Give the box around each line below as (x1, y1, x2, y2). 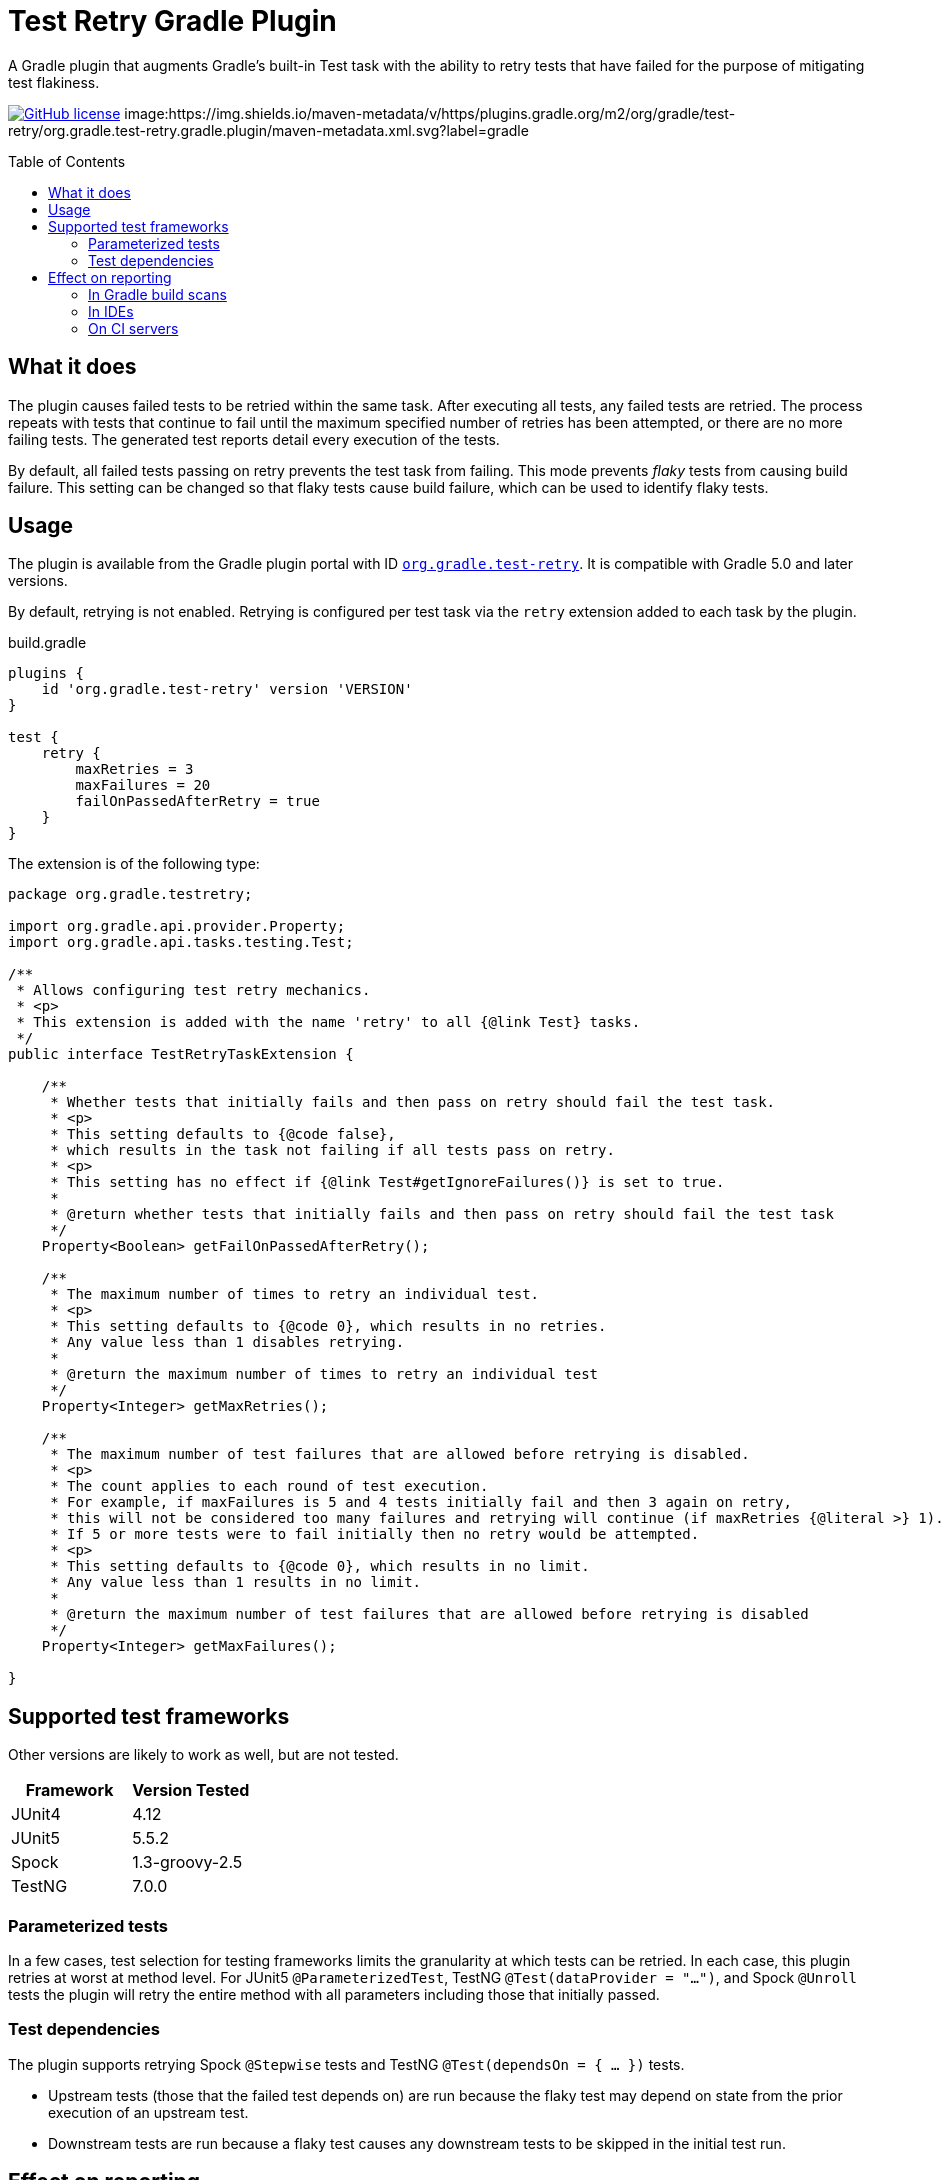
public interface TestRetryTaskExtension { (8, 1046, 354, 1063)
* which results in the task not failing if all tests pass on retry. (50, 1142, 615, 1159)
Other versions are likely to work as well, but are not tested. (8, 1746, 399, 1764)
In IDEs (88, 302, 134, 320)
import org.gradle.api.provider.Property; (8, 918, 346, 935)
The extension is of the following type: (8, 855, 260, 873)
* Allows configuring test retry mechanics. (16, 982, 371, 999)
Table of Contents (8, 152, 126, 170)
